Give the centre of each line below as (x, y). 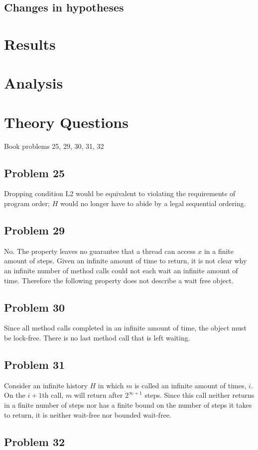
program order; (27, 203)
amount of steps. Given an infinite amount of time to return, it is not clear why (126, 261)
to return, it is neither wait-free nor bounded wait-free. (88, 414)
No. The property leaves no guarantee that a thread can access (100, 251)
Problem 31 (35, 364)
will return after (98, 395)
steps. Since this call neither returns (199, 395)
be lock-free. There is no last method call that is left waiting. (97, 338)
